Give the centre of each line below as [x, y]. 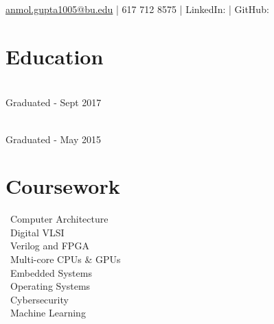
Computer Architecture [59, 219]
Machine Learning [48, 313]
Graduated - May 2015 [53, 139]
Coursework [63, 186]
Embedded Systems [51, 272]
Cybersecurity [39, 299]
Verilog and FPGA [49, 246]
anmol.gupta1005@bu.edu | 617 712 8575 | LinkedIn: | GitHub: [137, 9]
